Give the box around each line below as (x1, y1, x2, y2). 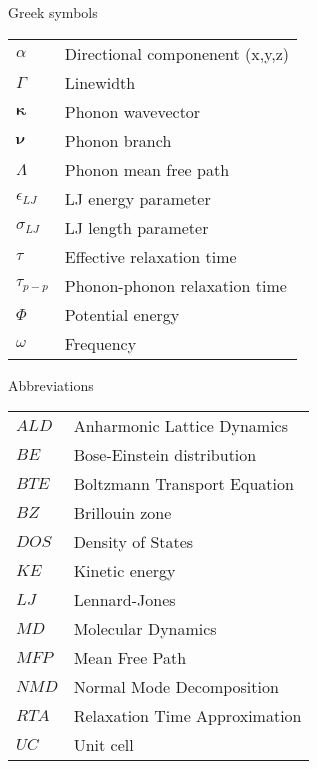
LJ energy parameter (64, 186, 211, 210)
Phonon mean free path (64, 157, 230, 181)
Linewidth (64, 70, 136, 94)
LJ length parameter (64, 215, 209, 239)
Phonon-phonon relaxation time (64, 273, 287, 297)
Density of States (73, 530, 194, 554)
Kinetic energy (73, 559, 176, 583)
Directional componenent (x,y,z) (64, 41, 290, 65)
